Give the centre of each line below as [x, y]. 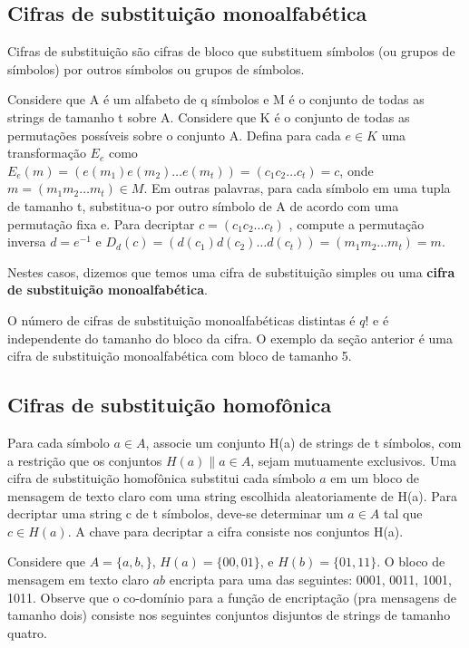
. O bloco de [411, 561]
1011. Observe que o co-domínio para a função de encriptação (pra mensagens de [232, 597]
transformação [47, 153]
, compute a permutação [357, 223]
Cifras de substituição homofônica [170, 405]
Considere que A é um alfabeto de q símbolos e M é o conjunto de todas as [216, 99]
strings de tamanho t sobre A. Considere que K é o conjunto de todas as [209, 116]
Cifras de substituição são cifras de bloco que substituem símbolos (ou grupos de [231, 51]
